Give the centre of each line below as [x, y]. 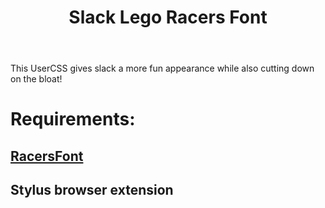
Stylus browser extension [92, 190]
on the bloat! [36, 79]
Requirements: [73, 119]
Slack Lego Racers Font [168, 17]
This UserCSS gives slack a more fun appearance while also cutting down [162, 68]
